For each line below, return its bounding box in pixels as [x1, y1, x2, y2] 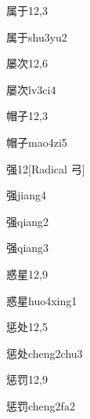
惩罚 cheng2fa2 [6, 397, 75, 414]
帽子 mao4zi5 [6, 133, 67, 150]
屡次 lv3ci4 [6, 81, 56, 97]
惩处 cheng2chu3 [6, 344, 83, 361]
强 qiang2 [6, 213, 49, 229]
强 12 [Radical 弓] [6, 160, 85, 177]
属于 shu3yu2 [6, 28, 67, 45]
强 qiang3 [6, 239, 49, 256]
